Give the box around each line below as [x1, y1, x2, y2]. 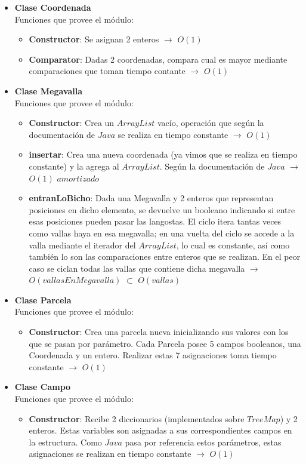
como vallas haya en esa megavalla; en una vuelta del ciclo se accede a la [29, 226, 295, 239]
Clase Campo [14, 380, 71, 393]
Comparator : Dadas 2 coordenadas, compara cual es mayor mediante [29, 53, 288, 65]
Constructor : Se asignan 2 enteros [29, 33, 159, 45]
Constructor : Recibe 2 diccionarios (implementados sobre [29, 412, 245, 425]
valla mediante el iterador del [29, 238, 136, 251]
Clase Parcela [14, 293, 72, 306]
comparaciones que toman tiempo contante [29, 64, 186, 77]
